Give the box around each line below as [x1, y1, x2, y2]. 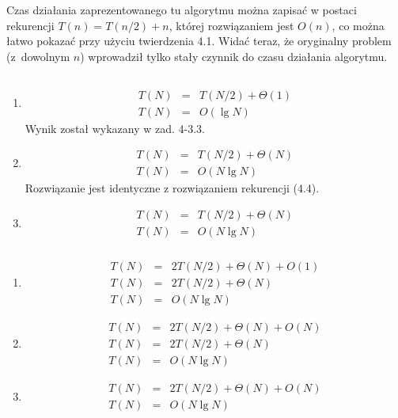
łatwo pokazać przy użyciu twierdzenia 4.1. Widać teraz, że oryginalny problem [6, 32, 392, 49]
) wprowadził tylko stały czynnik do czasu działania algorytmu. [80, 47, 388, 64]
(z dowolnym [6, 47, 70, 64]
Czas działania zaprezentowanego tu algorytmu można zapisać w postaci [6, 2, 357, 17]
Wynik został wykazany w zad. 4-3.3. [25, 120, 206, 136]
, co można [332, 17, 385, 33]
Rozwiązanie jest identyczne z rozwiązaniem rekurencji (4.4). [25, 180, 320, 196]
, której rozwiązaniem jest [169, 17, 294, 33]
